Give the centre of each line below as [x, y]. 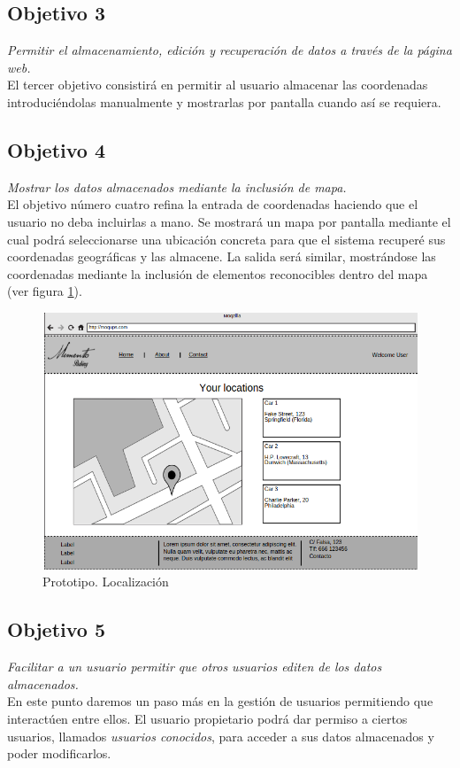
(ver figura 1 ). [45, 291]
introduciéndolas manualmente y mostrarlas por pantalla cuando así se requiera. [224, 101]
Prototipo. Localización [106, 582]
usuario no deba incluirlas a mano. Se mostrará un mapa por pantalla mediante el [229, 221]
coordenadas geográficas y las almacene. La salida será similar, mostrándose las [222, 256]
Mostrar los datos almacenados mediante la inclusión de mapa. [177, 186]
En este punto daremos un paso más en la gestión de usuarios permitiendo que [220, 701]
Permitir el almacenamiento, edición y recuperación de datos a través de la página [230, 50]
